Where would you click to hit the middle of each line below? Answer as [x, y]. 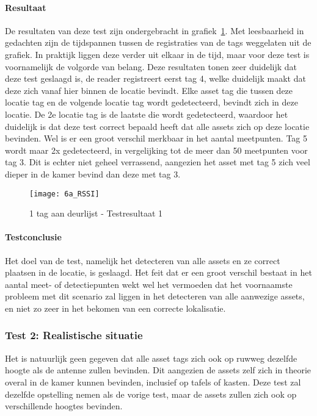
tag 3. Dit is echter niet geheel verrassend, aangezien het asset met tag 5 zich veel [158, 162]
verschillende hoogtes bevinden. [64, 406]
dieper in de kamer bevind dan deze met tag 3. [93, 174]
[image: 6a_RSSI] [64, 194]
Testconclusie [33, 237]
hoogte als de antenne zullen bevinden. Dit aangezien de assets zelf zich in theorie [158, 370]
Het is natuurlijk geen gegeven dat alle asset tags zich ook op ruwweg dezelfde [151, 358]
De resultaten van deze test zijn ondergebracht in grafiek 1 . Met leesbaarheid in [155, 30]
